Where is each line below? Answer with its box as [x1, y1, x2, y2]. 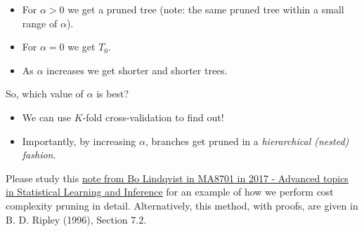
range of [22, 15, 58, 30]
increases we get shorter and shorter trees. [46, 62, 228, 77]
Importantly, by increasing [22, 133, 136, 148]
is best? [96, 86, 129, 101]
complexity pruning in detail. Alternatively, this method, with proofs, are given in [6, 198, 358, 212]
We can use [22, 109, 72, 124]
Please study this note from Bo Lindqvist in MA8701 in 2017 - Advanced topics [6, 170, 349, 185]
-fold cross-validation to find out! [82, 109, 224, 124]
